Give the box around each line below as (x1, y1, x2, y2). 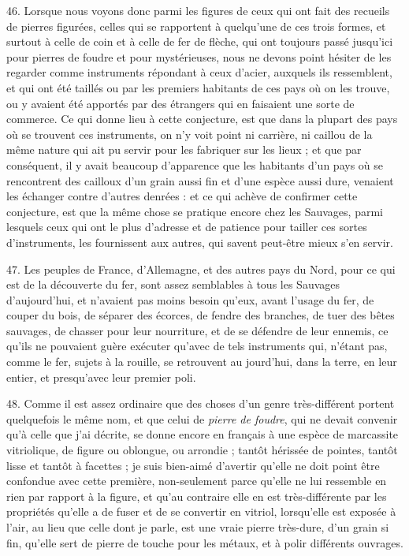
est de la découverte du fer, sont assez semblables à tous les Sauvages (6, 276, 340, 293)
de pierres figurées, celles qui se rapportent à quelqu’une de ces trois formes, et (6, 17, 386, 34)
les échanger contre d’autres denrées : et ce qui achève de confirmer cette (6, 188, 358, 204)
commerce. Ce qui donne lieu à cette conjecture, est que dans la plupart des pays (6, 110, 398, 127)
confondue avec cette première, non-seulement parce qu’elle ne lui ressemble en (6, 472, 387, 489)
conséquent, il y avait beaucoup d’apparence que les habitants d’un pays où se (6, 156, 383, 173)
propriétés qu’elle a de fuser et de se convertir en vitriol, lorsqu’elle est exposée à (6, 503, 396, 520)
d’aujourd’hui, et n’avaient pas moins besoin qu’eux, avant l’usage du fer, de (6, 291, 374, 308)
